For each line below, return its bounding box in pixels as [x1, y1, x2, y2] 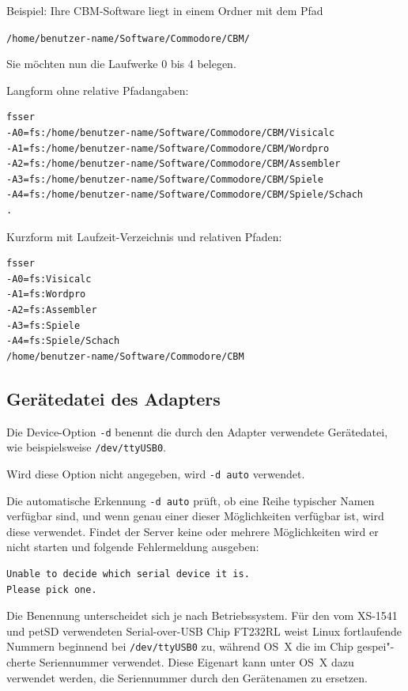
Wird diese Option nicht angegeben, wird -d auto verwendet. [6, 465, 305, 481]
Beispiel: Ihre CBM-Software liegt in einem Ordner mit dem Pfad [6, 2, 323, 18]
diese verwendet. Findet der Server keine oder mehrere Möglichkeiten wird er [6, 523, 379, 539]
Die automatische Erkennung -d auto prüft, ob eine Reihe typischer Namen [6, 492, 375, 508]
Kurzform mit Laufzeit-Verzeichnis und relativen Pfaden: [6, 228, 282, 244]
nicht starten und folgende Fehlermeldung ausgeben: [6, 538, 259, 555]
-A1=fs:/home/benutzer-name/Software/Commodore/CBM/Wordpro [6, 142, 330, 154]
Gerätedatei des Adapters [6, 386, 221, 410]
